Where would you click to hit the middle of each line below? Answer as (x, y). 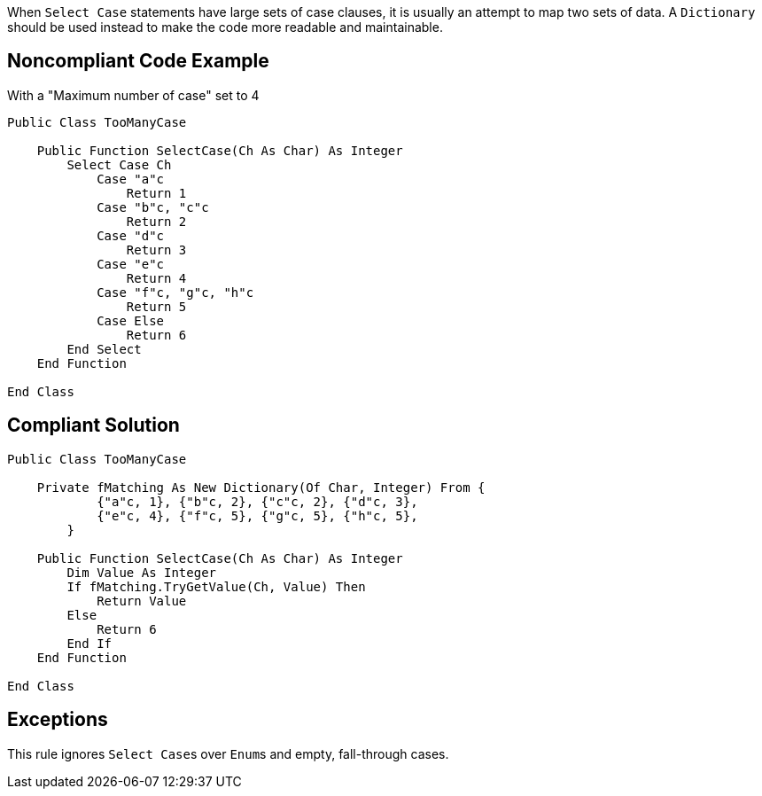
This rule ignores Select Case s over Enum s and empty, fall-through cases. (228, 753)
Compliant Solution (93, 425)
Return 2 (156, 221)
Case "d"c (131, 235)
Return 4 (156, 278)
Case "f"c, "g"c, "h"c (175, 292)
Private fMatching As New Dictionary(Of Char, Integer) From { (261, 487)
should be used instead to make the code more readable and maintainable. (225, 27)
